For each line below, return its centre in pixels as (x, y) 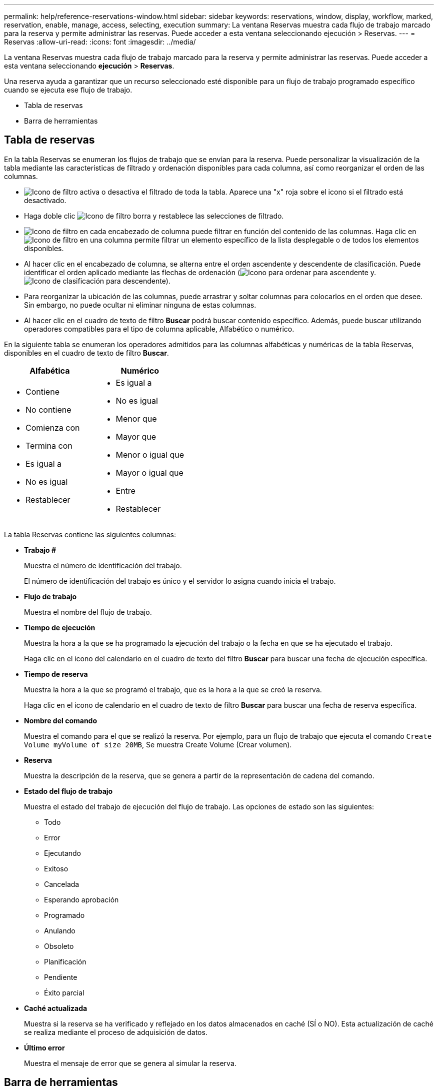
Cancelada (62, 884)
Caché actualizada (56, 1008)
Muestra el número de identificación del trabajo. (103, 565)
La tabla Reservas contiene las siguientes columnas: (90, 534)
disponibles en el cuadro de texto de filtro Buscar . (86, 353)
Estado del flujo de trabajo (68, 791)
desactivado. (45, 200)
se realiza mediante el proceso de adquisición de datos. (116, 1032)
